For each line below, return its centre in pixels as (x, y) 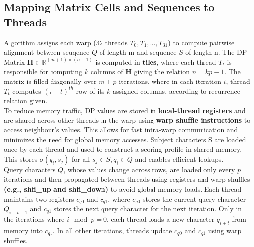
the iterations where (34, 219)
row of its (90, 91)
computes (27, 91)
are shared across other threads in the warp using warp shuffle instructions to (127, 120)
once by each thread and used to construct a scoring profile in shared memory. (123, 149)
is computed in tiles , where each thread (156, 62)
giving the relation (162, 71)
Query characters (30, 169)
